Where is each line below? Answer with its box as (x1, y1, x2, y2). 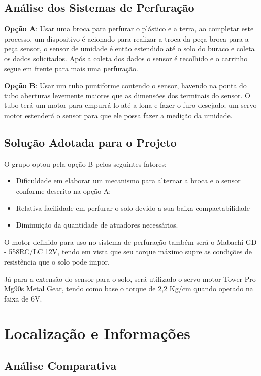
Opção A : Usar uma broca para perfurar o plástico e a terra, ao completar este (4, 23, 254, 34)
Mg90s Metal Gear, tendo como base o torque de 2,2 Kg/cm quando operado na (4, 283, 253, 294)
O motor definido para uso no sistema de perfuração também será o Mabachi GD (4, 236, 257, 247)
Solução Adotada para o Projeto (4, 134, 177, 150)
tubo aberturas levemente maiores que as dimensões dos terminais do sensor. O (4, 90, 251, 100)
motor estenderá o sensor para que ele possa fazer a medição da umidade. (4, 109, 233, 120)
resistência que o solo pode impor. (4, 256, 110, 267)
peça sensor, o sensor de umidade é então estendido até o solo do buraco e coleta (4, 43, 255, 54)
